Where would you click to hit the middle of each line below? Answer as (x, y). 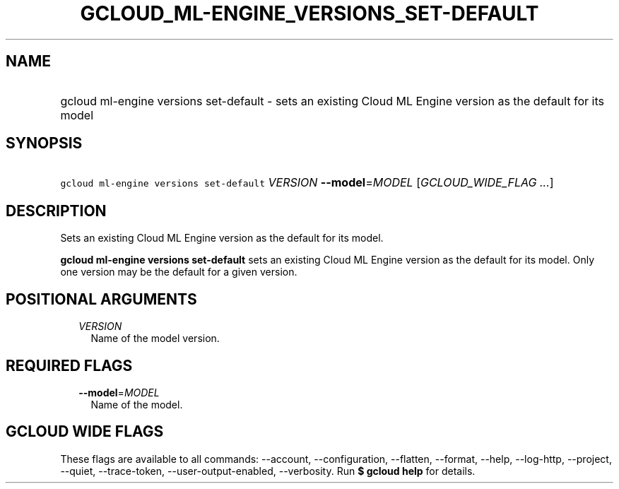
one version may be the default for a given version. (179, 272)
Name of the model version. (155, 338)
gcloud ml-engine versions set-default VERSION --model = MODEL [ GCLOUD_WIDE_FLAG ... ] (307, 183)
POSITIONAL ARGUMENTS (101, 299)
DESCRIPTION (56, 211)
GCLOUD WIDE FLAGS (85, 432)
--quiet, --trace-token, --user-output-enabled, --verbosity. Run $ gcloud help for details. (268, 471)
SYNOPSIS (44, 143)
